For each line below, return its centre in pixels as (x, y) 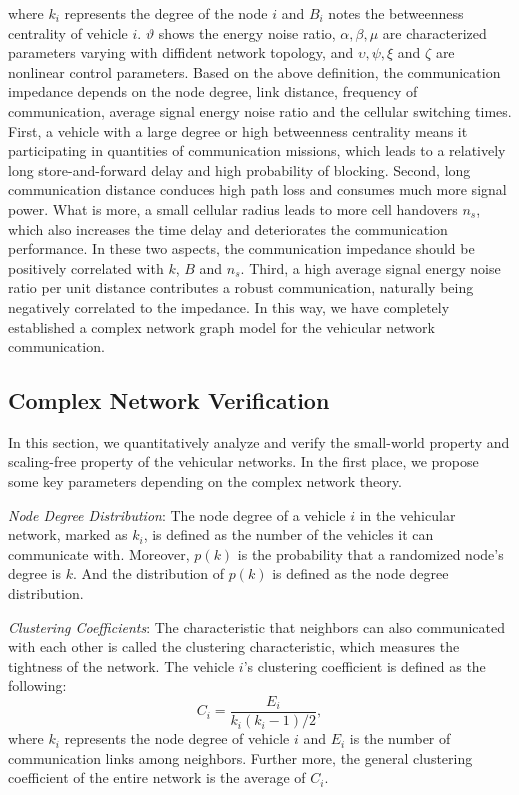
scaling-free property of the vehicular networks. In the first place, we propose (243, 461)
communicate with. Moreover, (99, 553)
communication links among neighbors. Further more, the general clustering (240, 757)
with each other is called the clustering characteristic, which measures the (234, 646)
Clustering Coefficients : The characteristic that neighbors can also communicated (257, 626)
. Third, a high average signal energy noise (370, 267)
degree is (34, 573)
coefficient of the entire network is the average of (157, 777)
